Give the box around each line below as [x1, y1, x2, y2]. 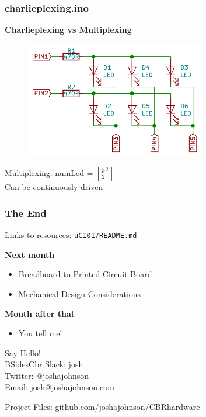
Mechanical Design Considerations [18, 287, 141, 299]
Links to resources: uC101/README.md [5, 229, 137, 241]
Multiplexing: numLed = [5, 166, 93, 178]
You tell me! [18, 327, 62, 339]
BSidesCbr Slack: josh [5, 358, 83, 370]
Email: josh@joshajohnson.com [5, 381, 114, 393]
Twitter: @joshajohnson [5, 369, 89, 381]
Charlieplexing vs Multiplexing [5, 23, 132, 36]
